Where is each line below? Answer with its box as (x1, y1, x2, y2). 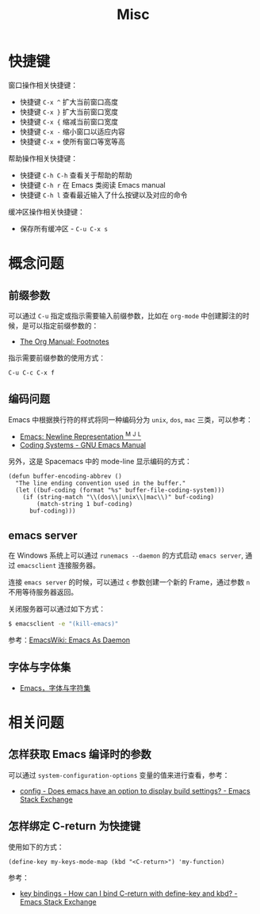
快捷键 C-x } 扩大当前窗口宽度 (19, 107, 119, 116)
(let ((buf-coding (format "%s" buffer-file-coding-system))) (15, 486, 225, 494)
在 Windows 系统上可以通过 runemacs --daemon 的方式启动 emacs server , (8, 550, 244, 560)
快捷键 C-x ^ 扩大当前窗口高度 (19, 97, 119, 106)
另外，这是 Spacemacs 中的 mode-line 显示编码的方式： (8, 457, 193, 467)
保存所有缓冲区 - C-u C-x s (19, 223, 109, 233)
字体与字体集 (8, 661, 71, 674)
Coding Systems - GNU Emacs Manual (19, 440, 147, 450)
